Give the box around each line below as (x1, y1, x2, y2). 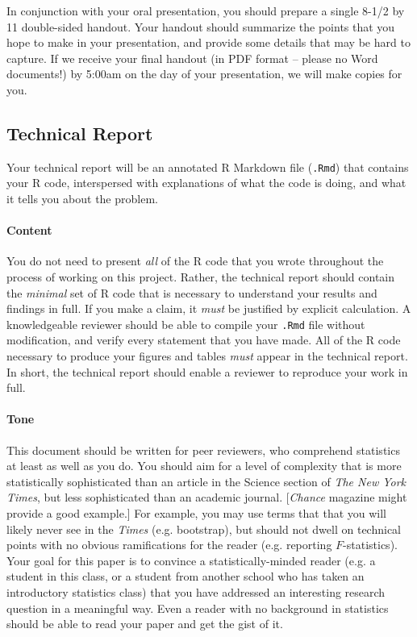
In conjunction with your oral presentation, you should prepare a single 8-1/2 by (6, 2, 405, 19)
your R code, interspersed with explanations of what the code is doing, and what (6, 174, 407, 191)
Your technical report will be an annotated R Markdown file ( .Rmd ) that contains (6, 158, 409, 175)
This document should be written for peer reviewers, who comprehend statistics (6, 441, 400, 458)
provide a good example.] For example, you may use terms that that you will (6, 504, 387, 521)
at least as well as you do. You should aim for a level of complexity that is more (6, 457, 402, 474)
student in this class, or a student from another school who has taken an (6, 568, 365, 585)
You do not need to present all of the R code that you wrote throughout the (6, 252, 384, 269)
